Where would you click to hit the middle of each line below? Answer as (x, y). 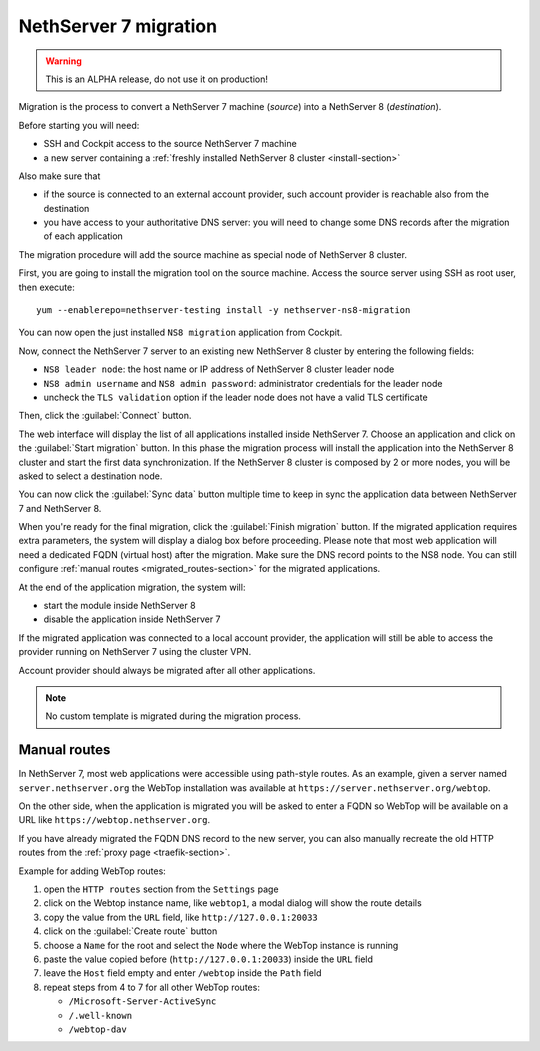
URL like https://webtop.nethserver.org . (114, 820)
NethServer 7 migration (118, 26)
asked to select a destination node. (90, 476)
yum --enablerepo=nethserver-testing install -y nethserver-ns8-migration (223, 310)
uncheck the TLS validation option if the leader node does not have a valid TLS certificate (236, 397)
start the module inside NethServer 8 (119, 606)
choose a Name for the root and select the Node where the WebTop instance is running (221, 945)
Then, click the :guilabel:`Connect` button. (105, 416)
